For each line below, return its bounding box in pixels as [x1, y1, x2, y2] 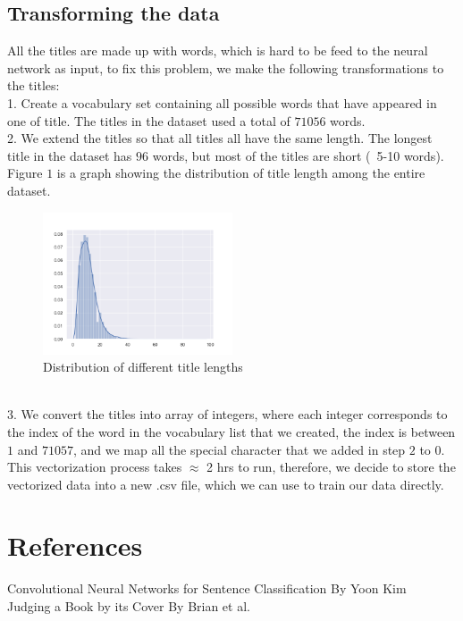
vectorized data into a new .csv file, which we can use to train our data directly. [7, 474, 444, 493]
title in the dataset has [7, 146, 132, 164]
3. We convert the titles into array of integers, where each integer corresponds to [7, 405, 448, 424]
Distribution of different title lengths [43, 357, 243, 376]
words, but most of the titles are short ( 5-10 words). [152, 146, 444, 164]
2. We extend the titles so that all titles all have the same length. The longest [7, 129, 433, 147]
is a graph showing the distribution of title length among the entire [56, 164, 425, 182]
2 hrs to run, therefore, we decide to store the [206, 457, 456, 476]
